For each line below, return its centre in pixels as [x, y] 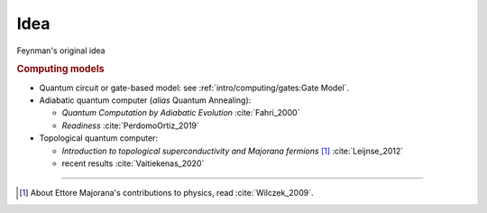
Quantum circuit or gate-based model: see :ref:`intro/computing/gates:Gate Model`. [194, 88]
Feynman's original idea [61, 51]
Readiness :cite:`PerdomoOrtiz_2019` [131, 125]
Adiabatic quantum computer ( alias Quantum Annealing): [145, 100]
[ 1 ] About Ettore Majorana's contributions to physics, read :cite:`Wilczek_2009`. [166, 193]
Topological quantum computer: [98, 138]
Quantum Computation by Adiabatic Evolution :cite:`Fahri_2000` [181, 113]
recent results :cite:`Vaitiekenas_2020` [133, 163]
